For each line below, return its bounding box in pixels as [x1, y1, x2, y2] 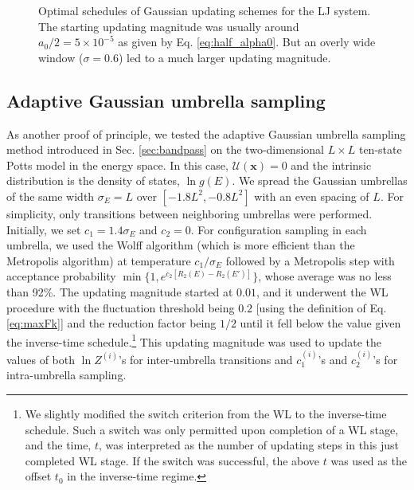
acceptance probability [6, 268, 116, 284]
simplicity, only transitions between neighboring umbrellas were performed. [6, 205, 373, 221]
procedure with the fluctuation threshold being [6, 299, 235, 316]
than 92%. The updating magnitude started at [6, 283, 233, 300]
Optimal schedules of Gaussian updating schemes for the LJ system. [38, 2, 371, 18]
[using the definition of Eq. [256, 299, 387, 316]
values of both [6, 351, 76, 367]
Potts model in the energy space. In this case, [6, 156, 228, 173]
